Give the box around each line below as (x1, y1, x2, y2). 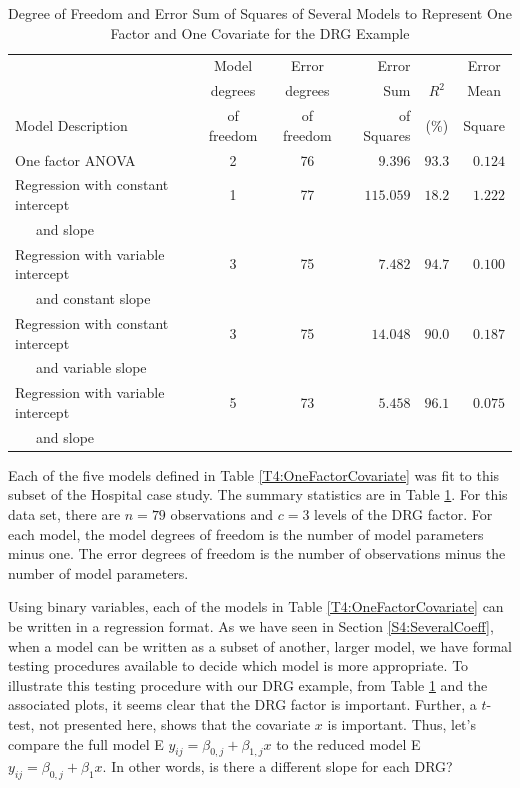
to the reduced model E (276, 733, 421, 754)
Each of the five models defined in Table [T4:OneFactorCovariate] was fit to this (8, 464, 500, 485)
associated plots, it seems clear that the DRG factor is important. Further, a (8, 694, 477, 715)
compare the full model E (8, 733, 164, 754)
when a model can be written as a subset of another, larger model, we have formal (8, 635, 512, 656)
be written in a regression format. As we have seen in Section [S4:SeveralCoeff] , (8, 615, 494, 636)
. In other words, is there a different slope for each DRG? (102, 756, 453, 777)
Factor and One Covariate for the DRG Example (110, 22, 410, 43)
